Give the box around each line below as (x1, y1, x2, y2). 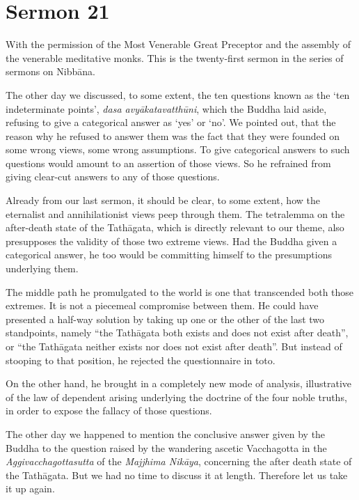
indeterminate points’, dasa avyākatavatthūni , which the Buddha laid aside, (6, 101, 327, 116)
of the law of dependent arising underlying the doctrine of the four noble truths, (6, 389, 347, 404)
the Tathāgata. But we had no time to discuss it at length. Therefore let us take (6, 467, 348, 482)
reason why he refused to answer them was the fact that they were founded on (6, 128, 340, 143)
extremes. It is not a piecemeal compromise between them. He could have (6, 298, 319, 313)
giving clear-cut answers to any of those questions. (6, 169, 220, 184)
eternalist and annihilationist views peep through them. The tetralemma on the (6, 206, 345, 221)
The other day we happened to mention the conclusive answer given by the (6, 426, 326, 441)
